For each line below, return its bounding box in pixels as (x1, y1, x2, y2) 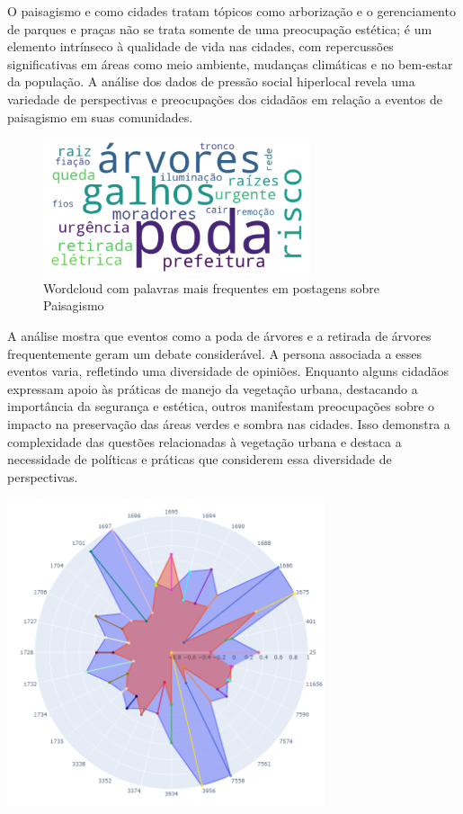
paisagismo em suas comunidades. (7, 107, 193, 126)
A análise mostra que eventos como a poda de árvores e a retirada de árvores (7, 326, 432, 345)
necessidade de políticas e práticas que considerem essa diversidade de (7, 450, 392, 469)
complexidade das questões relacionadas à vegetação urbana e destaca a (7, 432, 402, 451)
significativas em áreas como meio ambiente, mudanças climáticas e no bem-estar (7, 54, 453, 73)
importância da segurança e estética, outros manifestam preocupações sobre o (7, 397, 435, 416)
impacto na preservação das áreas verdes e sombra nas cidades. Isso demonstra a (7, 415, 450, 434)
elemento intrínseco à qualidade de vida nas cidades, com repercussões (7, 37, 394, 56)
